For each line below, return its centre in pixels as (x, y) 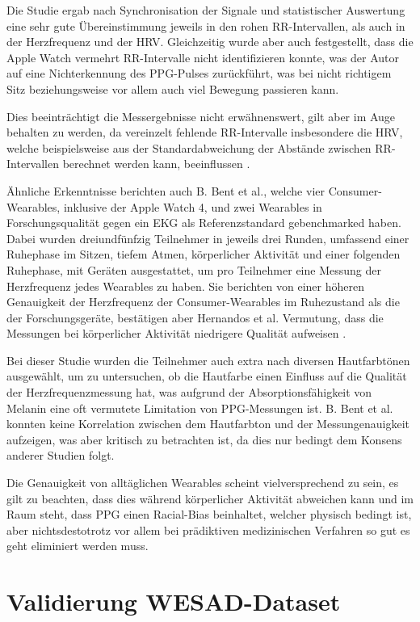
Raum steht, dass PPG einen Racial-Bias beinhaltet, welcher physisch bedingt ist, (209, 514)
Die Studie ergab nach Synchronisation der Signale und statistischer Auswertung (206, 10)
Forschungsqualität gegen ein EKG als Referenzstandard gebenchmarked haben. (204, 223)
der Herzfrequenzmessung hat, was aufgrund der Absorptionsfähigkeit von (189, 392)
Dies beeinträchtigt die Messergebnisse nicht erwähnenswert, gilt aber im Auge (201, 116)
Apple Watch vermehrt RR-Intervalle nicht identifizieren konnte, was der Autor (203, 57)
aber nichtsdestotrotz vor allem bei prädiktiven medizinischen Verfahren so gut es (208, 530)
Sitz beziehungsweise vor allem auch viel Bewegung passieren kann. (173, 88)
